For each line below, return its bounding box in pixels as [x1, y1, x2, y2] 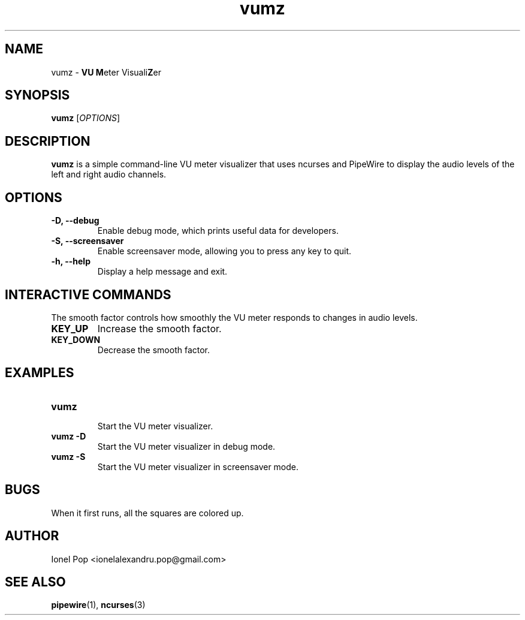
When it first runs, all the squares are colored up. [51, 507, 244, 518]
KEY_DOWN [51, 334, 101, 345]
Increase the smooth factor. [97, 322, 222, 335]
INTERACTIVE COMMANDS [5, 287, 171, 302]
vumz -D [51, 431, 86, 441]
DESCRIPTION [5, 133, 90, 149]
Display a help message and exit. [97, 266, 228, 277]
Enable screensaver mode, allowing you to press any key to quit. [97, 246, 352, 257]
